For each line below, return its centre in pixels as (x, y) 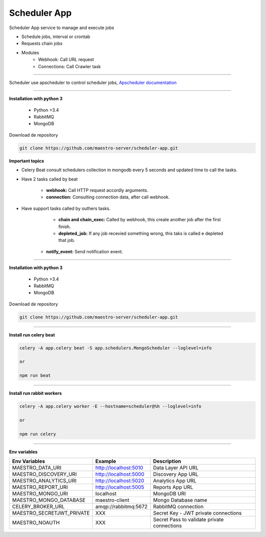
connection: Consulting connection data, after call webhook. (108, 197)
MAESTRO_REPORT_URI (40, 487)
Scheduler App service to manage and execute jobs (62, 28)
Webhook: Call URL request (66, 60)
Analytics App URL (175, 481)
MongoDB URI (169, 494)
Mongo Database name (180, 500)
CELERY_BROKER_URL (38, 507)
